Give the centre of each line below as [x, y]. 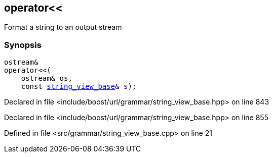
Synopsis [23, 45]
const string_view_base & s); [79, 87]
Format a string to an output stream [63, 27]
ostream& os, [47, 78]
